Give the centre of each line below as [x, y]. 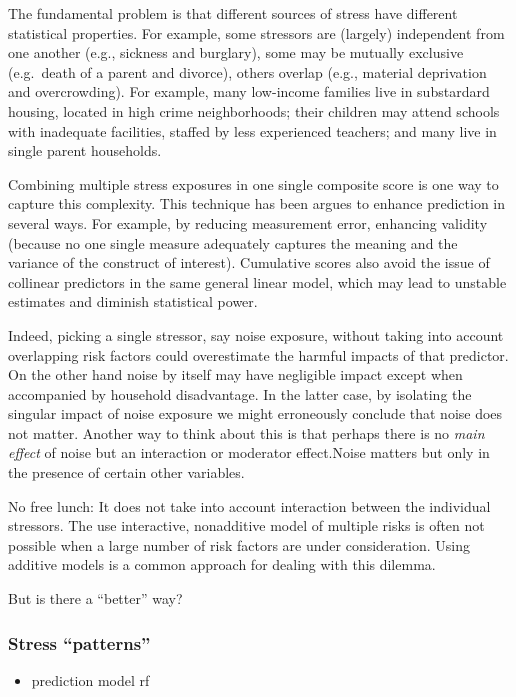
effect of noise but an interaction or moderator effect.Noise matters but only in [249, 452]
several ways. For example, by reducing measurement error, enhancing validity [248, 222]
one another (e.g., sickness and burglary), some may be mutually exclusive [236, 52]
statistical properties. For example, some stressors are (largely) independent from [256, 32]
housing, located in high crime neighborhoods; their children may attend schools [254, 110]
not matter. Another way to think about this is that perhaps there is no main [246, 432]
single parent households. [85, 150]
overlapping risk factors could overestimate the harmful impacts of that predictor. [258, 354]
